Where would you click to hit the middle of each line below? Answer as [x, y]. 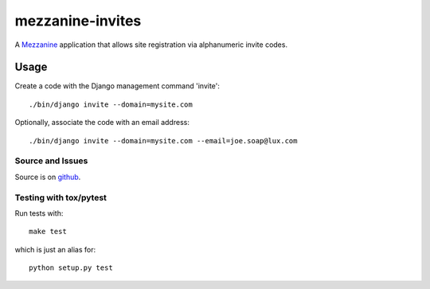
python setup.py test [71, 268]
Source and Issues [51, 161]
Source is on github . [48, 177]
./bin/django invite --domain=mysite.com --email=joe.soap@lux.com [163, 141]
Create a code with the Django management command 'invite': [117, 86]
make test [48, 232]
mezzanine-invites [78, 21]
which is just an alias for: [55, 249]
